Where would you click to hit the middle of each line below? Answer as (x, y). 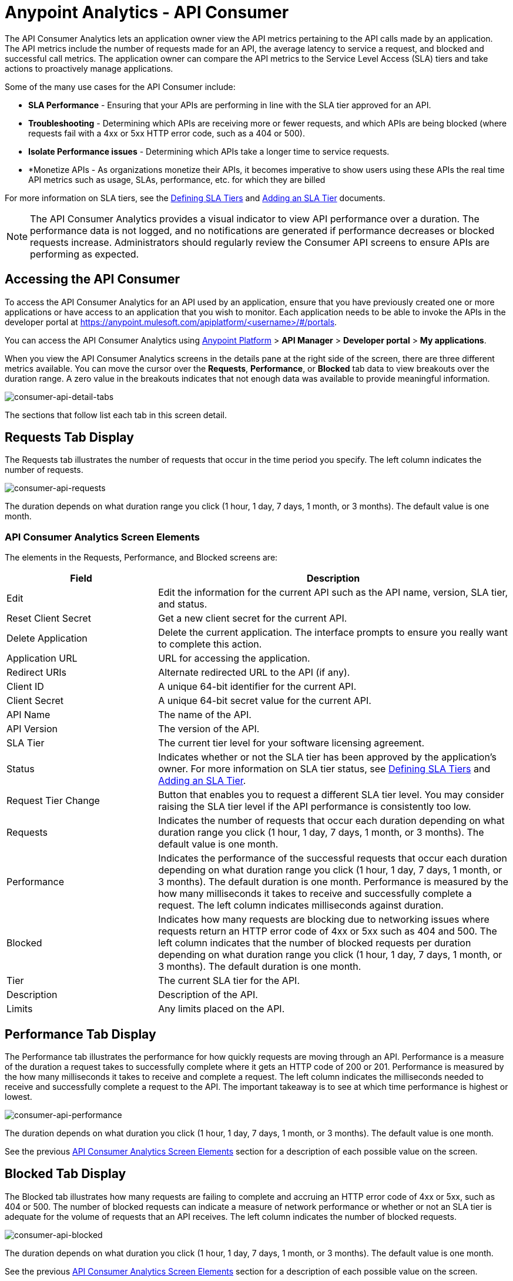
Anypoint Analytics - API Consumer (147, 12)
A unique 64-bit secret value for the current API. (265, 701)
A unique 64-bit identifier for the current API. (257, 687)
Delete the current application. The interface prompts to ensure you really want (333, 633)
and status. (183, 604)
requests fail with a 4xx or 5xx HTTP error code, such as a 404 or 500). (167, 133)
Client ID (25, 687)
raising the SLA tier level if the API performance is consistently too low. (315, 807)
